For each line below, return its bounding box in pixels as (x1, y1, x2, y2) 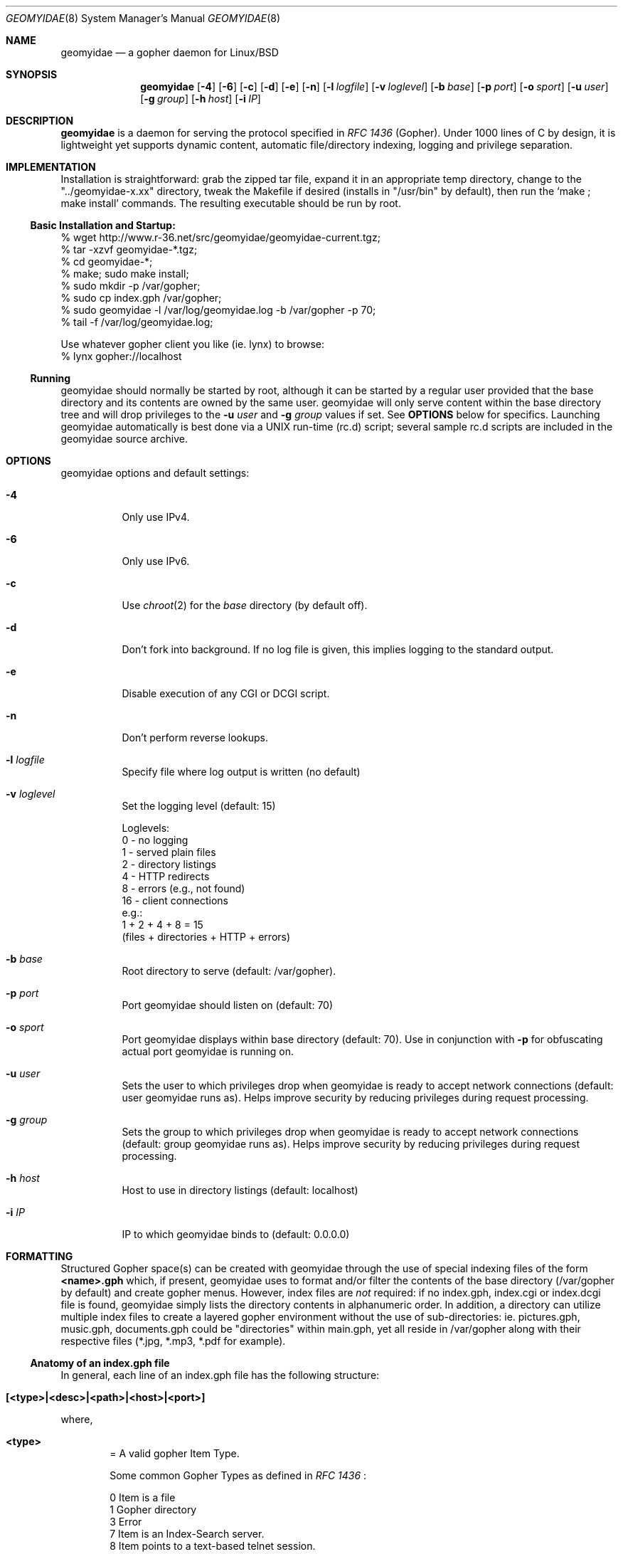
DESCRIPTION (6, 115, 74, 127)
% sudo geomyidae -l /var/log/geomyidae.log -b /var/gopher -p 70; (60, 304, 376, 316)
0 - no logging (122, 834, 188, 846)
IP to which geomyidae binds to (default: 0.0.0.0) (122, 1228, 350, 1240)
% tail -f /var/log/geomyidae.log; (60, 316, 213, 328)
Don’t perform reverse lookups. (122, 731, 268, 744)
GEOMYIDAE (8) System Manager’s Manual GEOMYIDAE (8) (6, 12, 281, 24)
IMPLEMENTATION (6, 161, 96, 173)
